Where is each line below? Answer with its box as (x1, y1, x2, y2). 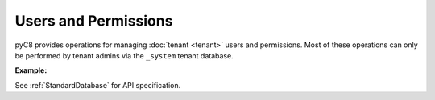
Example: (14, 66, 48, 75)
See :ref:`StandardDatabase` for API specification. (14, 80, 181, 90)
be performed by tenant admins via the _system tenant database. (14, 50, 234, 60)
